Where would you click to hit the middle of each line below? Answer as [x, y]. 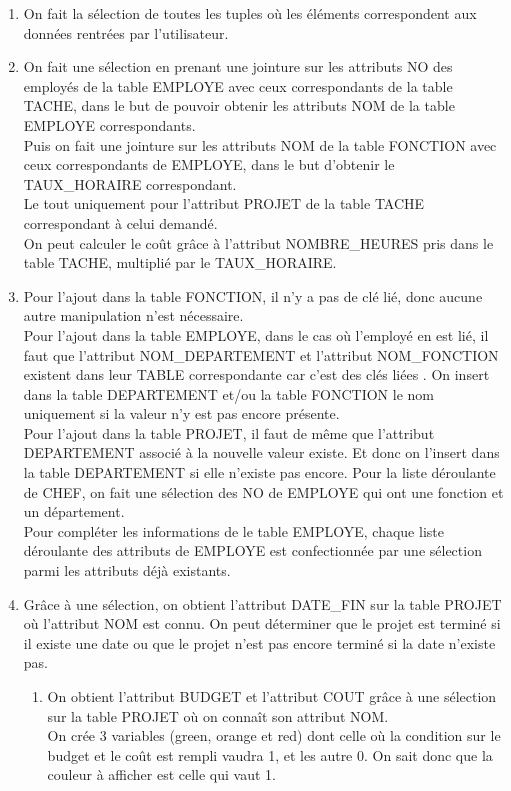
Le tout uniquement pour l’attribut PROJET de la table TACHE [224, 203]
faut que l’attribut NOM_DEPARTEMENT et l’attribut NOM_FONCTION [261, 354]
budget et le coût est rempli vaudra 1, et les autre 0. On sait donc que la [270, 754]
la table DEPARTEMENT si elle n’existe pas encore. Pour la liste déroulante [259, 472]
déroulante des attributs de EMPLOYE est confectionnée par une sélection [252, 550]
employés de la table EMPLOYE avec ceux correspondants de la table [238, 85]
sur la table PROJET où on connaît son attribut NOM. [218, 715]
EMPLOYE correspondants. [109, 124]
